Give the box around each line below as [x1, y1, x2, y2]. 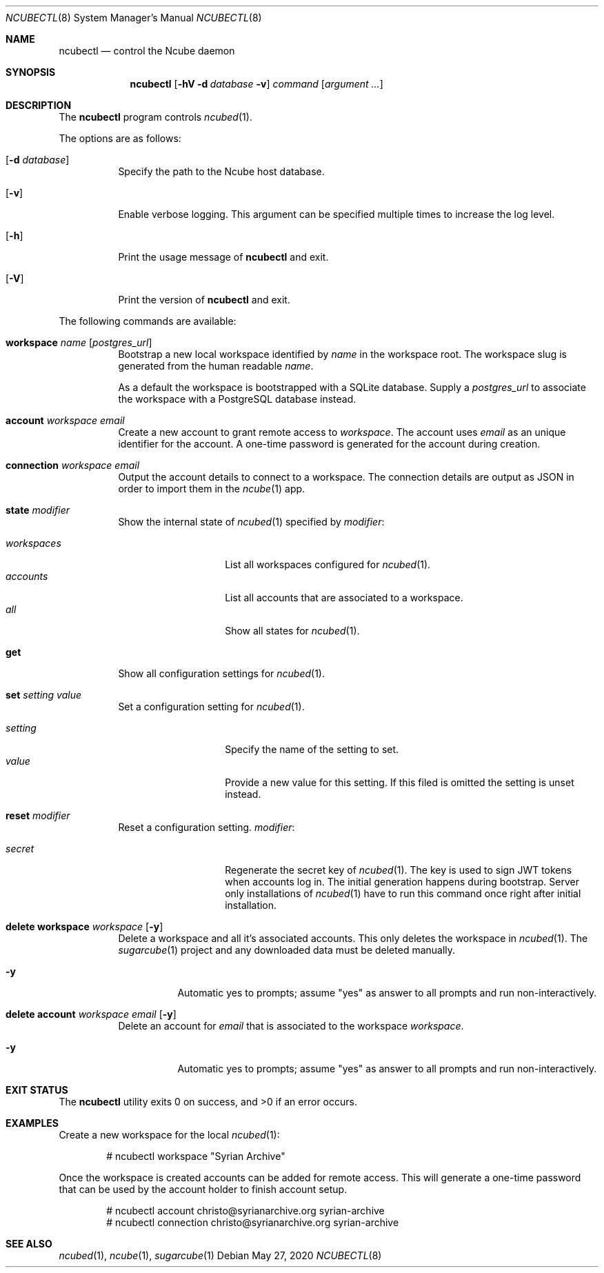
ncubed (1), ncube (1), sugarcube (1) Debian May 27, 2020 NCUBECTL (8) [59, 1250, 382, 1261]
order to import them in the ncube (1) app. [118, 483, 305, 494]
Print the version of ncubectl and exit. [118, 294, 290, 305]
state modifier [6, 504, 70, 516]
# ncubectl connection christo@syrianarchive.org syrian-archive [106, 1216, 399, 1228]
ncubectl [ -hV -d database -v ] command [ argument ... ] [130, 78, 383, 90]
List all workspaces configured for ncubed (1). [225, 559, 431, 570]
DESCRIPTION [6, 99, 72, 111]
